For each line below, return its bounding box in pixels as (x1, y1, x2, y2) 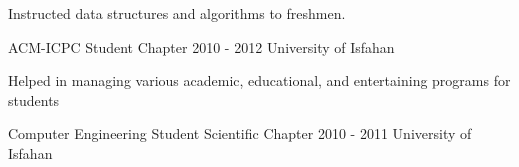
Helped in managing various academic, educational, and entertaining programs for (8, 70, 511, 91)
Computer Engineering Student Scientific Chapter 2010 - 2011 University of (8, 123, 472, 144)
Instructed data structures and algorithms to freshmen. (8, 3, 346, 23)
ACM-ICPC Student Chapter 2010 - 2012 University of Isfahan (8, 36, 395, 57)
